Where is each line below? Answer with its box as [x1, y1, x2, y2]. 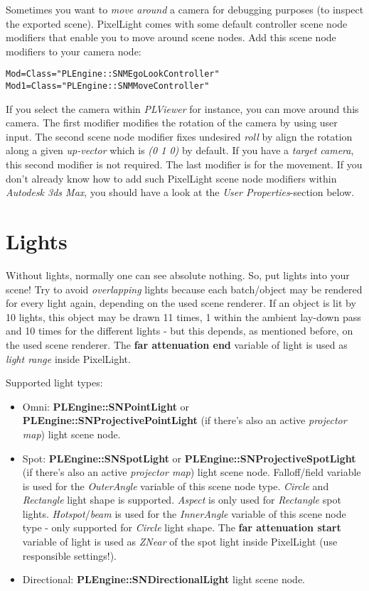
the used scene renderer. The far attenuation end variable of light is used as [6, 337, 348, 352]
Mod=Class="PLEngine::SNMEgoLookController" [6, 69, 220, 80]
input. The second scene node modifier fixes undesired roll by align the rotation [6, 129, 353, 143]
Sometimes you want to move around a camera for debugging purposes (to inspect [6, 2, 364, 16]
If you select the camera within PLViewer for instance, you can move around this [6, 101, 359, 116]
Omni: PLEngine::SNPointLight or [22, 398, 190, 413]
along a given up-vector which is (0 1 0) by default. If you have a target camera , [6, 143, 354, 158]
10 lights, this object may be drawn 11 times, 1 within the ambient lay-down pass [6, 309, 361, 324]
